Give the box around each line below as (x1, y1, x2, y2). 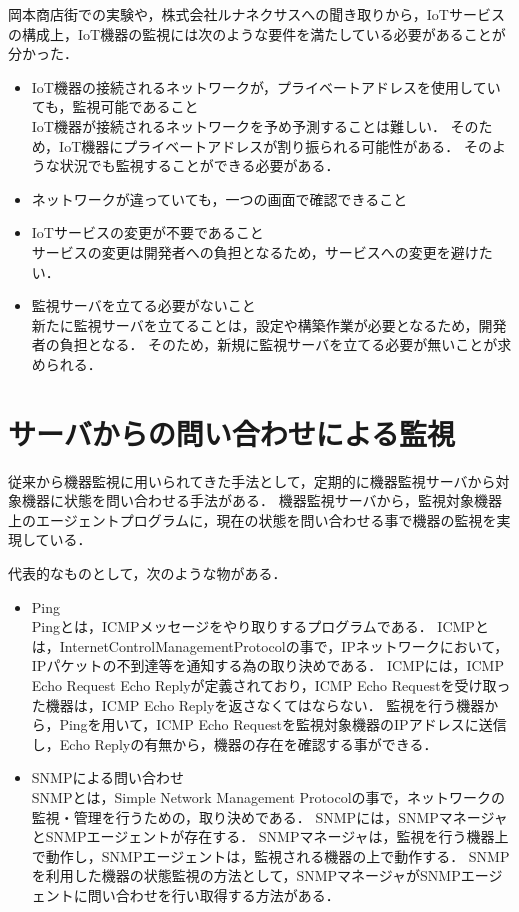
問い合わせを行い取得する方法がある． (87, 884, 340, 905)
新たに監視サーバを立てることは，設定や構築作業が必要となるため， (31, 314, 479, 335)
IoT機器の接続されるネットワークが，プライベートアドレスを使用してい (31, 76, 501, 97)
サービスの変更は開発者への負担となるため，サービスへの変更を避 (31, 241, 465, 262)
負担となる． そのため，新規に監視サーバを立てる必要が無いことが (59, 334, 498, 355)
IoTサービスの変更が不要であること (31, 222, 264, 243)
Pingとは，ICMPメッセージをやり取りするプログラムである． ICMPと (31, 616, 489, 637)
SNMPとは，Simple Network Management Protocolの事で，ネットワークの (31, 786, 505, 807)
